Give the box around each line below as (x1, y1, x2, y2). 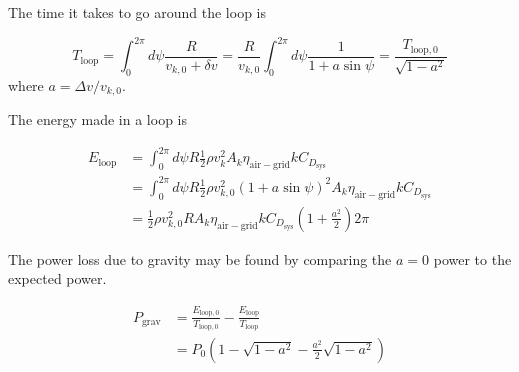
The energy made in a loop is (8, 109, 187, 130)
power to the (433, 248, 512, 269)
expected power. (8, 268, 107, 289)
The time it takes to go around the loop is (8, 2, 267, 22)
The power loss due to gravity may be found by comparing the (8, 248, 392, 269)
